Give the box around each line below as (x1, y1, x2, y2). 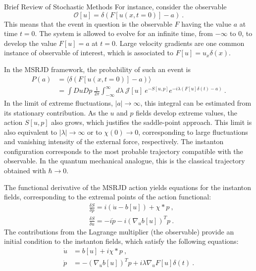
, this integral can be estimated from (140, 97, 252, 108)
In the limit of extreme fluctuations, (4, 97, 113, 108)
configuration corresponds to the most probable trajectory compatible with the (4, 146, 243, 156)
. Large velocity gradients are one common (115, 38, 245, 48)
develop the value (4, 38, 57, 48)
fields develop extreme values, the (136, 107, 237, 117)
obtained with (4, 165, 46, 176)
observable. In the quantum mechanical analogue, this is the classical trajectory (4, 155, 245, 166)
